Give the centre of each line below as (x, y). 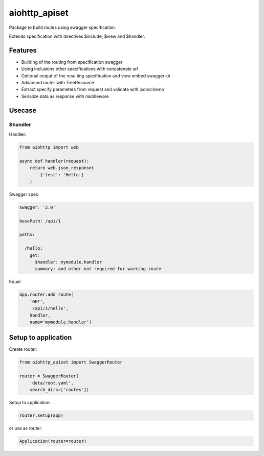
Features (23, 50)
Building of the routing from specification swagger (72, 62)
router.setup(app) (41, 415)
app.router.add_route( (46, 295)
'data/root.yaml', (52, 383)
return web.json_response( (62, 168)
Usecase (23, 110)
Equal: (15, 282)
